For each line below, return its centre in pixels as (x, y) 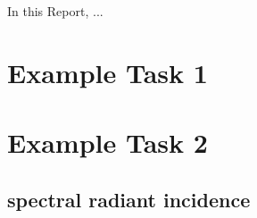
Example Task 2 (108, 143)
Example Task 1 (108, 72)
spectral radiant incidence (129, 199)
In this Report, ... (55, 11)
